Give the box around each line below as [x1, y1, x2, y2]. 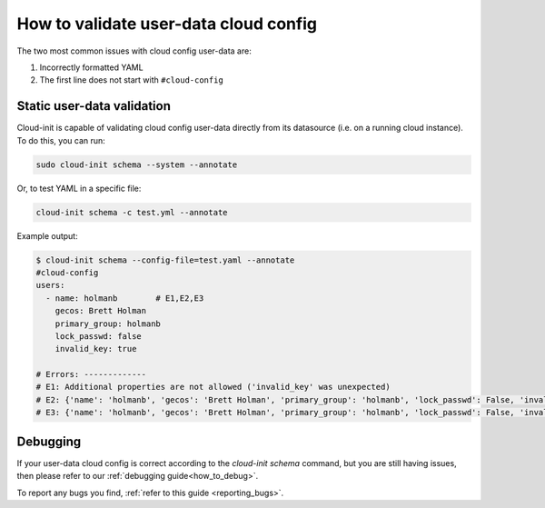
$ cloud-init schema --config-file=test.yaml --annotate [35, 254, 295, 265]
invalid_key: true [54, 344, 137, 354]
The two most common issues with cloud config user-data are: [16, 45, 252, 56]
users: [35, 280, 65, 291]
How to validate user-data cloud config [16, 14, 318, 34]
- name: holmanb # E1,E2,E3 [45, 293, 204, 304]
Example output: [16, 230, 78, 241]
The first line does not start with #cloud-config [39, 75, 224, 85]
